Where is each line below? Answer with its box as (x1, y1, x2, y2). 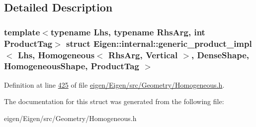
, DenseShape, (191, 48, 249, 61)
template (4, 25, 40, 38)
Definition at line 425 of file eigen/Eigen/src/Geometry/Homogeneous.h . (4, 79, 225, 90)
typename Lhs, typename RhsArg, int (50, 25, 205, 38)
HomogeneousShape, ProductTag (4, 60, 139, 72)
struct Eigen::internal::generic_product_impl (66, 37, 252, 49)
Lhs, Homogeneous (17, 48, 95, 61)
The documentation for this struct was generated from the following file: (4, 96, 224, 107)
